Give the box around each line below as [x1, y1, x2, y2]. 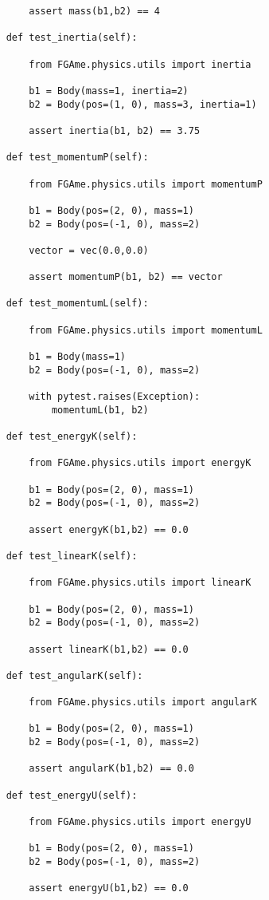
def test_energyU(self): [6, 789, 138, 801]
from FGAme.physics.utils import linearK [29, 577, 251, 589]
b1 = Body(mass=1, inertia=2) [29, 85, 189, 97]
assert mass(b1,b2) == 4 [29, 6, 160, 17]
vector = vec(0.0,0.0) [29, 244, 149, 256]
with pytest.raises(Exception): [29, 391, 201, 403]
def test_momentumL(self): [6, 298, 149, 310]
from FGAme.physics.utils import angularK [29, 697, 257, 709]
